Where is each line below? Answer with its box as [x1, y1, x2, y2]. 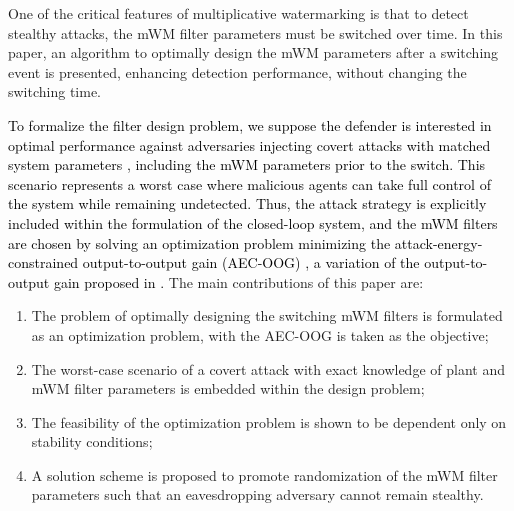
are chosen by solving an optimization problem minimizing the [8, 232, 391, 253]
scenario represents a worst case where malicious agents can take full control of [8, 173, 491, 194]
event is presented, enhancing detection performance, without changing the [8, 61, 467, 82]
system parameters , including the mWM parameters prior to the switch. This [8, 154, 486, 175]
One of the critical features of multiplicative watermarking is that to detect [8, 3, 469, 23]
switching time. [8, 81, 102, 102]
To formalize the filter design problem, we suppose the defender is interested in [8, 114, 492, 135]
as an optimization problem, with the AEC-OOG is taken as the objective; [31, 324, 489, 345]
